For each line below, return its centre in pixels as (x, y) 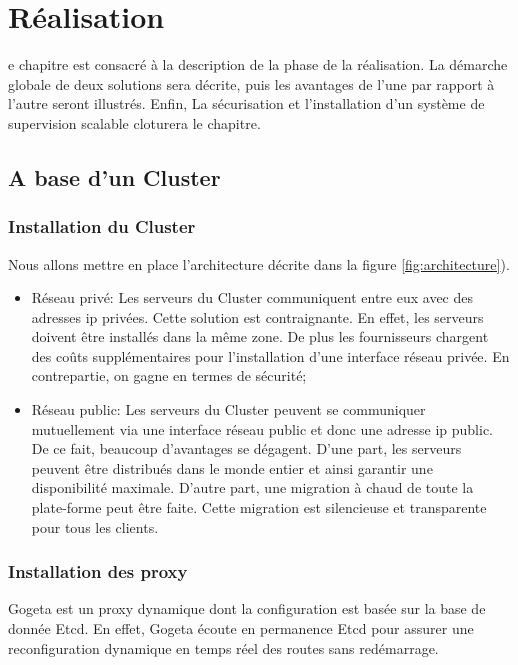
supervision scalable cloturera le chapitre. (134, 122)
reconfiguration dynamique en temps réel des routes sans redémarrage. (223, 647)
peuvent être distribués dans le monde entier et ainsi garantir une (232, 467)
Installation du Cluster (102, 226)
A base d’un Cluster (114, 176)
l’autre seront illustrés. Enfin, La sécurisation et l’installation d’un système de (246, 103)
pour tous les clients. (95, 526)
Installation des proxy (98, 571)
